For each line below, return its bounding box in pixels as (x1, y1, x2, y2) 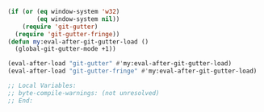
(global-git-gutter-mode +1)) (15, 45, 116, 53)
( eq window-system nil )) (36, 15, 120, 23)
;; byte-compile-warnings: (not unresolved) (7, 89, 160, 97)
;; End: (7, 97, 34, 105)
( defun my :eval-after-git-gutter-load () (7, 37, 149, 46)
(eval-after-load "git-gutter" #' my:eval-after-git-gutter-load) (7, 60, 232, 68)
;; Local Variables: (7, 81, 78, 89)
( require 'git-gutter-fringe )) (15, 30, 120, 38)
